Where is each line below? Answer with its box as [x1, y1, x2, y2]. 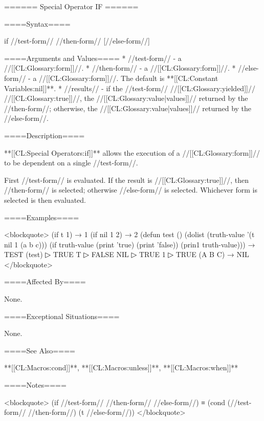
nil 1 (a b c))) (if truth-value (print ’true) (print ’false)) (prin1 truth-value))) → [4, 239, 255, 249]
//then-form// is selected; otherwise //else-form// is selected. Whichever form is [4, 184, 257, 195]
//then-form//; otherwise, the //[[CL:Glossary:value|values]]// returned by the [4, 102, 252, 113]
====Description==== [4, 130, 85, 140]
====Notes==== [4, 380, 67, 390]
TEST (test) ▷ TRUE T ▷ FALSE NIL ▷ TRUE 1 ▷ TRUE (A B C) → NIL [4, 249, 249, 260]
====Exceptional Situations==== [4, 310, 120, 321]
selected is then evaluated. [4, 194, 86, 205]
